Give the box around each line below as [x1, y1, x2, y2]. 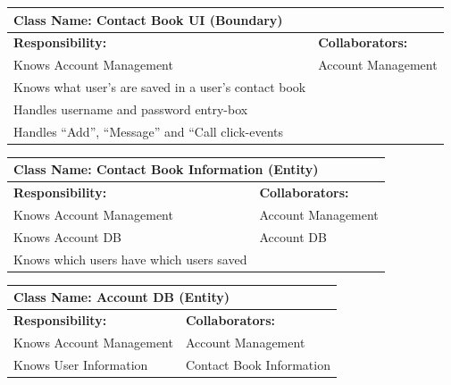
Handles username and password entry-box [13, 99, 248, 118]
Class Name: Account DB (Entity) [13, 288, 230, 306]
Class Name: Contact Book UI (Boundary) [13, 10, 283, 29]
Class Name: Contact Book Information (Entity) [13, 160, 319, 179]
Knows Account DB [13, 227, 122, 246]
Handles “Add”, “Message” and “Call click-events [13, 121, 284, 140]
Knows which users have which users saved [13, 249, 247, 268]
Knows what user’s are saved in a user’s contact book [13, 78, 306, 96]
